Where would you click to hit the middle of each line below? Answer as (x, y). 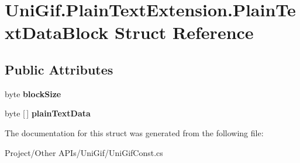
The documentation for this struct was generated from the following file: (134, 132)
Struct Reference (184, 32)
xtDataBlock (57, 32)
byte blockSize (33, 93)
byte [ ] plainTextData (48, 113)
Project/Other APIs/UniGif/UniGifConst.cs (84, 152)
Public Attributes (59, 69)
